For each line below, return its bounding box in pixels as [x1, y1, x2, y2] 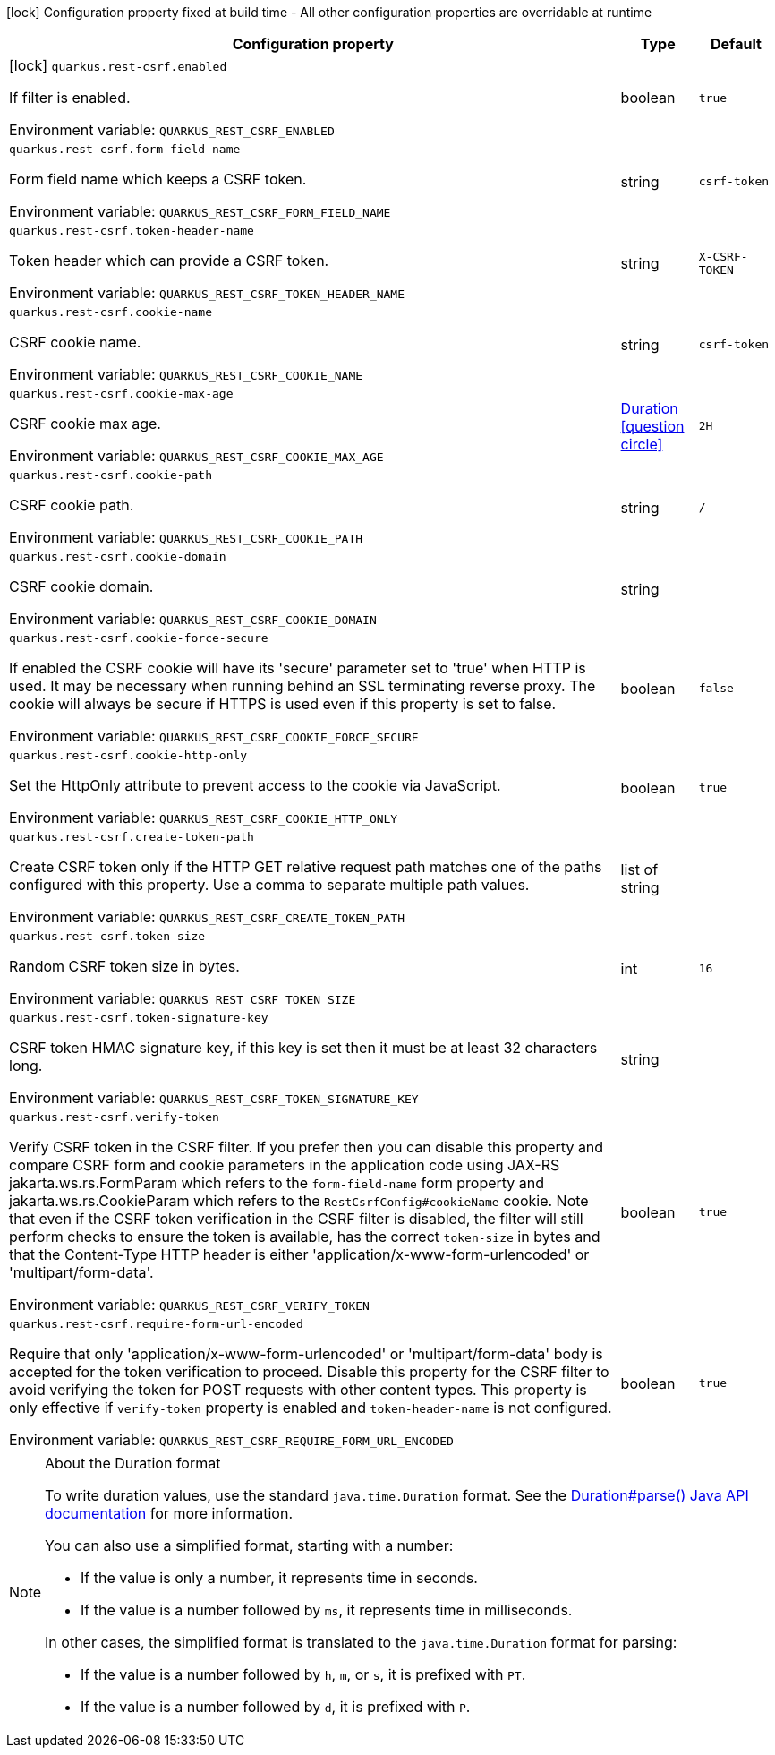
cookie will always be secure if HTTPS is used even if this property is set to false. [9, 695, 557, 713]
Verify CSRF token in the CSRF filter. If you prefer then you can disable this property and [9, 1138, 604, 1156]
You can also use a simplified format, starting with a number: [45, 1537, 454, 1554]
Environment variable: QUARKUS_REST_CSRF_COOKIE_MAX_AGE [9, 447, 384, 465]
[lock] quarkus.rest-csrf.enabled [9, 56, 227, 74]
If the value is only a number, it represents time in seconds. [81, 1569, 478, 1587]
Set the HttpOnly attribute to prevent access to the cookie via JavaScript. [9, 776, 501, 794]
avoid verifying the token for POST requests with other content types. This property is [9, 1381, 587, 1399]
